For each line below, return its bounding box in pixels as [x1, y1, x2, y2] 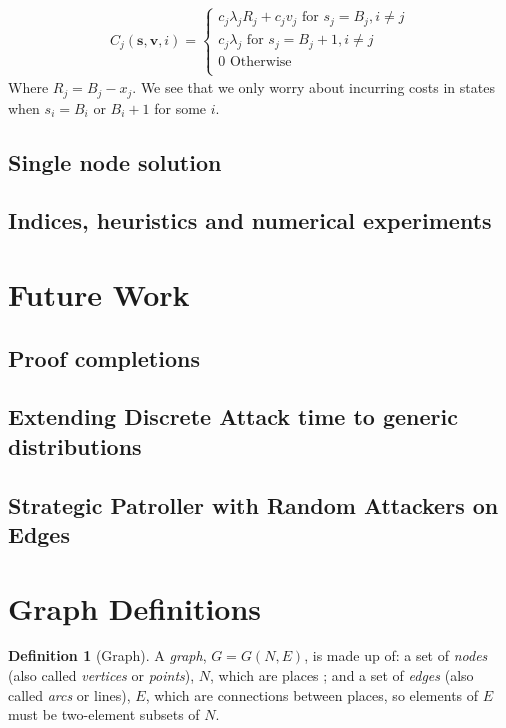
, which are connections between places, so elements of [145, 684, 479, 705]
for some [154, 97, 207, 118]
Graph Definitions [8, 587, 262, 628]
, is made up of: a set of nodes [304, 645, 488, 666]
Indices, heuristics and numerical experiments [8, 205, 492, 236]
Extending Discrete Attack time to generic [8, 401, 458, 432]
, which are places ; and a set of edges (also [210, 665, 474, 686]
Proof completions [8, 342, 200, 373]
